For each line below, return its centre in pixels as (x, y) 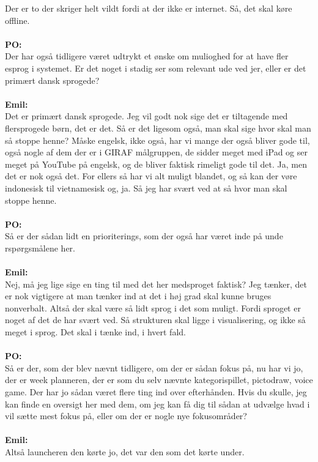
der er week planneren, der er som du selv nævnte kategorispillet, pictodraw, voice (159, 380)
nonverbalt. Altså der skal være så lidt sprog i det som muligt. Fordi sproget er (153, 307)
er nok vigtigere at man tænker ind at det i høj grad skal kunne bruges (138, 296)
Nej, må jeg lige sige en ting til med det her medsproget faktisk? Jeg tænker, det (156, 284)
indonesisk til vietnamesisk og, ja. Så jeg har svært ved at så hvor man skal (146, 188)
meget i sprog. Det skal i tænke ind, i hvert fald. (95, 332)
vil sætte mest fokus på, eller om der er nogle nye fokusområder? (126, 416)
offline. (17, 20)
